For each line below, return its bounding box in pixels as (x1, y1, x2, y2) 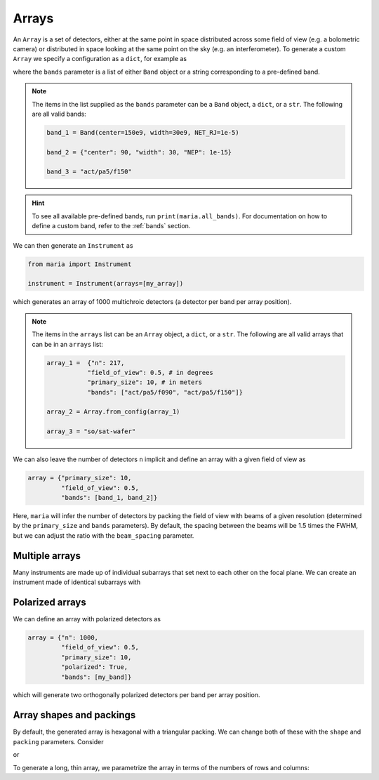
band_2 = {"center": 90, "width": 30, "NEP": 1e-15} (46, 148, 232, 156)
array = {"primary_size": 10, (27, 474, 132, 482)
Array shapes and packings (13, 709, 136, 721)
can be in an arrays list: (32, 340, 103, 348)
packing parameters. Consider (13, 737, 104, 746)
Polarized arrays (13, 596, 87, 608)
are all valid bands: (32, 110, 87, 118)
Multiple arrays (13, 550, 81, 562)
